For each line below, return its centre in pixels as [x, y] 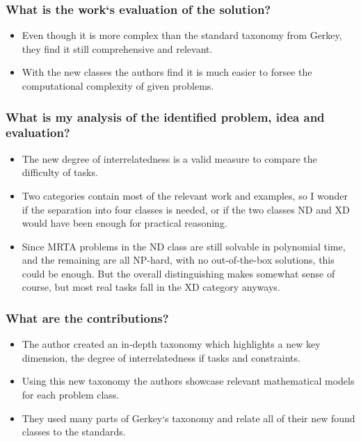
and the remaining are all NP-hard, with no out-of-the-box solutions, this [178, 260]
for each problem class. [71, 395]
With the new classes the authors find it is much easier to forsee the [167, 72]
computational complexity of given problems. [118, 86]
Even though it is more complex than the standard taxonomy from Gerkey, [182, 35]
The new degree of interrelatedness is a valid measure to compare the [169, 158]
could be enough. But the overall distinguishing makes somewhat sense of [178, 273]
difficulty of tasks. [60, 172]
